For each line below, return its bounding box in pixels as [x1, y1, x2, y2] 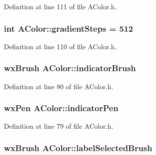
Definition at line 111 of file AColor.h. [4, 1, 117, 11]
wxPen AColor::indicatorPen [4, 102, 119, 114]
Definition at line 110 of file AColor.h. [4, 41, 117, 51]
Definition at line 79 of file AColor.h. [4, 121, 114, 131]
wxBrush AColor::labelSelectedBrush [4, 141, 153, 154]
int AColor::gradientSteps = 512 [4, 22, 133, 34]
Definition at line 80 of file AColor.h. [4, 81, 114, 91]
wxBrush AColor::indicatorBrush [4, 62, 136, 74]
